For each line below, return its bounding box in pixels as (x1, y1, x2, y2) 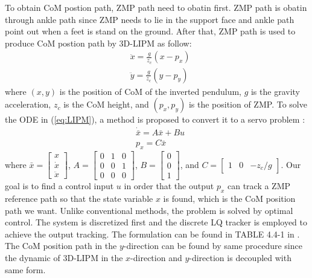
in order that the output (124, 179, 214, 192)
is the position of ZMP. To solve (188, 98, 307, 111)
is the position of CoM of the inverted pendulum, (59, 85, 241, 97)
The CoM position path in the (5, 239, 117, 252)
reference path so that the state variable (5, 192, 153, 205)
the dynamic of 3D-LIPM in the (5, 251, 123, 264)
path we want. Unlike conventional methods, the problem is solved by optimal (5, 204, 293, 216)
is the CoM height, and (63, 98, 149, 111)
